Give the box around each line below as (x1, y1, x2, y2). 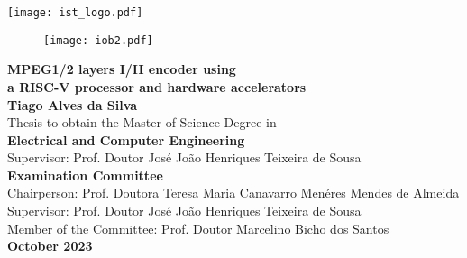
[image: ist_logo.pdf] (7, 6, 143, 19)
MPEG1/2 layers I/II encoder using (7, 60, 236, 78)
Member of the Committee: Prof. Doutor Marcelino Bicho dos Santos (7, 218, 389, 237)
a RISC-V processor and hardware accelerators (7, 77, 307, 96)
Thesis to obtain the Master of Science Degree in (7, 113, 277, 132)
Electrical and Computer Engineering (7, 130, 245, 149)
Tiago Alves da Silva (7, 95, 138, 114)
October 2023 (7, 236, 93, 255)
